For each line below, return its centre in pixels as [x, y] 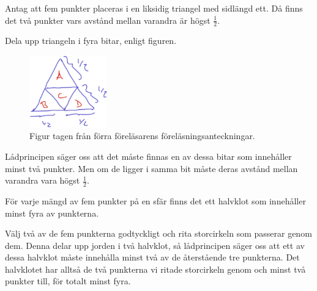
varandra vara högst [43, 180]
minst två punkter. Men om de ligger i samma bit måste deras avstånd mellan [151, 168]
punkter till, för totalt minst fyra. [68, 281]
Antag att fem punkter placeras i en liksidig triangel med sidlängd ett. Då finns [154, 8]
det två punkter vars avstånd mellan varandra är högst [108, 20]
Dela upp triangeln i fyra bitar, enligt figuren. [91, 41]
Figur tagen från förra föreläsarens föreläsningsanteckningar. [142, 136]
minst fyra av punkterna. [52, 213]
